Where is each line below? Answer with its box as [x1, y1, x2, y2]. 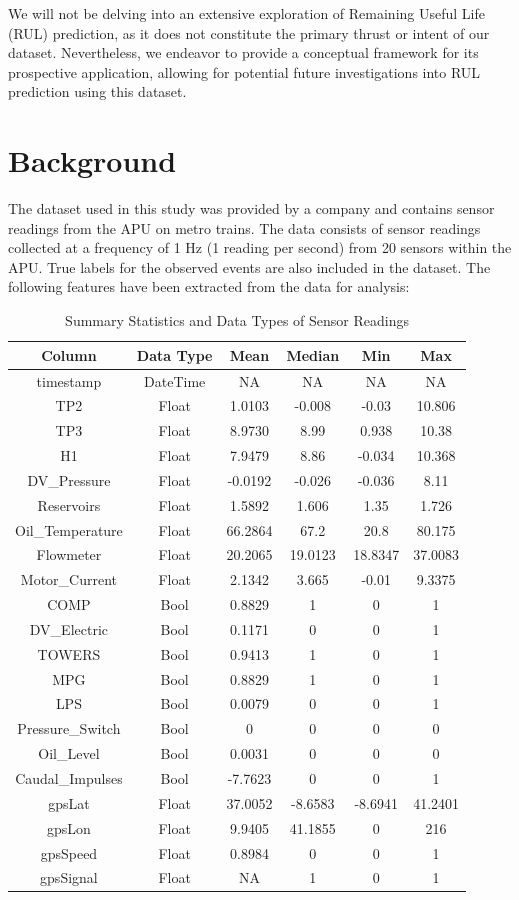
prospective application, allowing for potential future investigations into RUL [8, 61, 481, 82]
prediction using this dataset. [8, 81, 187, 102]
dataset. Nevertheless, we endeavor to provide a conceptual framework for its [8, 42, 479, 63]
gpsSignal [40, 867, 98, 888]
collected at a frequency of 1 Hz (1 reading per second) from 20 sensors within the [8, 237, 512, 258]
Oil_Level [38, 743, 100, 764]
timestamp [36, 370, 102, 391]
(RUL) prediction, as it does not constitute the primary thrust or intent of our [8, 22, 490, 43]
